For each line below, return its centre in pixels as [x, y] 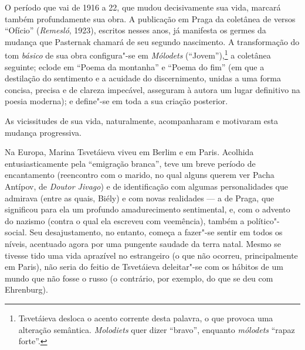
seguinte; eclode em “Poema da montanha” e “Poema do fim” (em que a [135, 66]
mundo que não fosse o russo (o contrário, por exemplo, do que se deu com [139, 278]
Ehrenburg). [26, 289]
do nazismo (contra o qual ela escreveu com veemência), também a [125, 220]
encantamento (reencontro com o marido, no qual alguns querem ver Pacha [140, 175]
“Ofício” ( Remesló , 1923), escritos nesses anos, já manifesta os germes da [135, 30]
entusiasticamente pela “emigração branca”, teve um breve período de [130, 163]
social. [16, 232]
